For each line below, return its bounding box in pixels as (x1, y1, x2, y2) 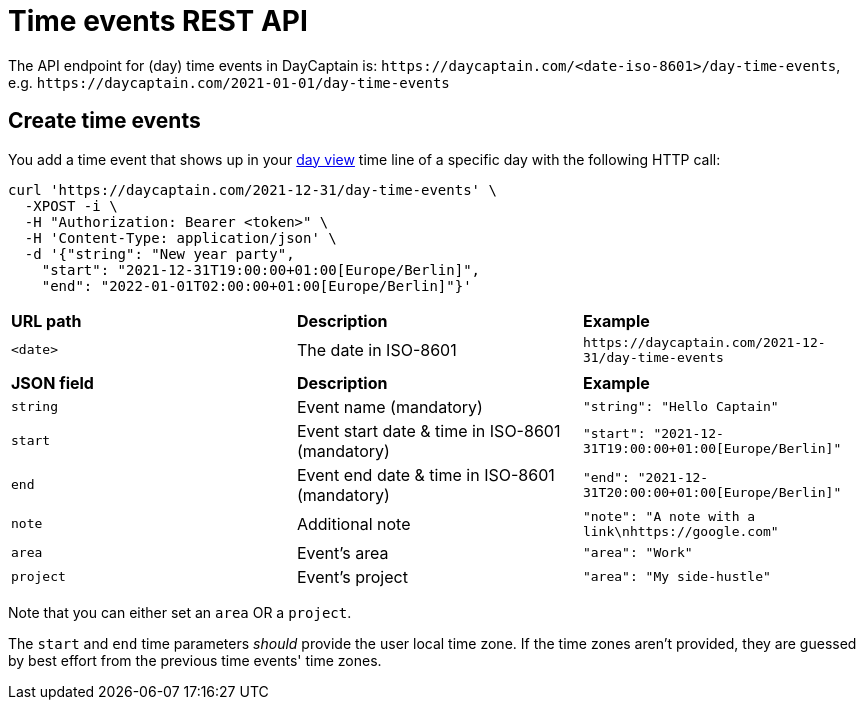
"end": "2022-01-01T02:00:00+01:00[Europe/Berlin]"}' (41, 277, 472, 294)
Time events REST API (8, 4, 308, 38)
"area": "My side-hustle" (582, 569, 771, 585)
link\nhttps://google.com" (582, 523, 779, 539)
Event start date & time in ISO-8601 (296, 420, 561, 441)
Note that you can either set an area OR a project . (8, 603, 352, 621)
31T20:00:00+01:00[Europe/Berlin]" (582, 484, 842, 500)
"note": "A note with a (582, 508, 756, 524)
